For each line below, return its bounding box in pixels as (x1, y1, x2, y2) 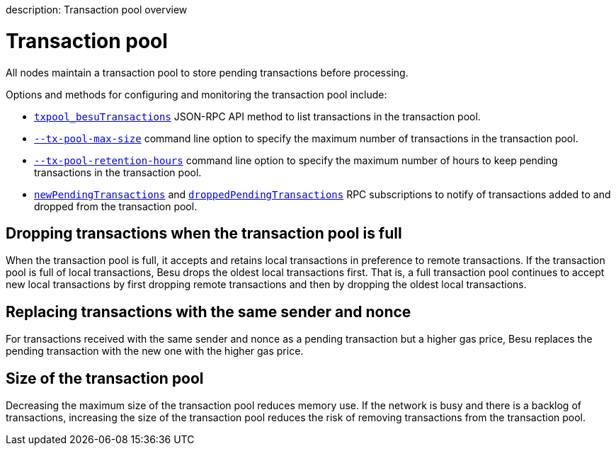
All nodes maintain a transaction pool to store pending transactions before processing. (6, 66, 409, 79)
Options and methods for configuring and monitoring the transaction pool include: (6, 88, 387, 101)
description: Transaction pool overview (6, 4, 188, 16)
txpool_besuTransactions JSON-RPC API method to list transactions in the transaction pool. (34, 110, 481, 122)
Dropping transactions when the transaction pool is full (6, 224, 402, 242)
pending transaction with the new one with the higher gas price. (6, 345, 304, 358)
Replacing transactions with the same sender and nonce (6, 302, 411, 321)
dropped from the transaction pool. (34, 200, 198, 212)
